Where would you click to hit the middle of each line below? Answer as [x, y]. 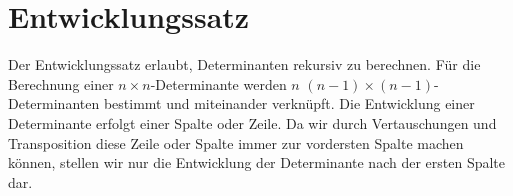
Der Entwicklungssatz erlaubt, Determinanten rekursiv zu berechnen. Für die [244, 64]
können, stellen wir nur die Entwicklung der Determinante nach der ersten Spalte [257, 162]
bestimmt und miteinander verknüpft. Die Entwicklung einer [289, 103]
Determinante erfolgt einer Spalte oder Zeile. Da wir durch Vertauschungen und [252, 122]
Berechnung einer [61, 83]
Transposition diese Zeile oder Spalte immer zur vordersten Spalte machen [236, 142]
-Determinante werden [218, 83]
